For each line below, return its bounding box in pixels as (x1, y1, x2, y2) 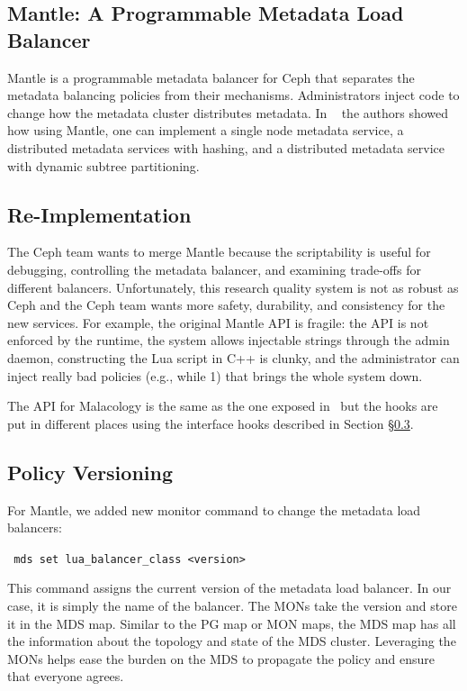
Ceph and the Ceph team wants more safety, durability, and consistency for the (7, 295, 445, 314)
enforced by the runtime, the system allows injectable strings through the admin (7, 331, 450, 350)
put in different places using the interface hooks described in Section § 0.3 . (7, 414, 414, 432)
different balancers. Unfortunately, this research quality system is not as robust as (7, 277, 459, 296)
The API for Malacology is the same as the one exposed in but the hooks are (7, 396, 438, 415)
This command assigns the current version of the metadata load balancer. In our (7, 578, 452, 597)
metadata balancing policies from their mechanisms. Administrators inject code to (7, 86, 460, 105)
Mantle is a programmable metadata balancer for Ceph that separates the (7, 68, 415, 86)
